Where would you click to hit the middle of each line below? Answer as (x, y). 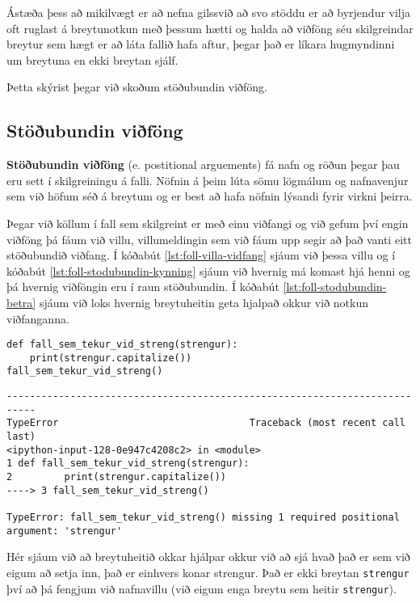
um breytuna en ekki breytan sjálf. (92, 59)
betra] (21, 302)
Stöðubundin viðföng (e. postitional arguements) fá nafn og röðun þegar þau (203, 164)
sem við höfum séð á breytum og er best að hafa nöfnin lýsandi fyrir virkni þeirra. (210, 196)
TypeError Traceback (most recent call (206, 423)
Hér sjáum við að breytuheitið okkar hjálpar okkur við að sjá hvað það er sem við (208, 557)
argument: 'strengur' (65, 531)
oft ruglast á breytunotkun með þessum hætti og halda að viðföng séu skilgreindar (210, 28)
